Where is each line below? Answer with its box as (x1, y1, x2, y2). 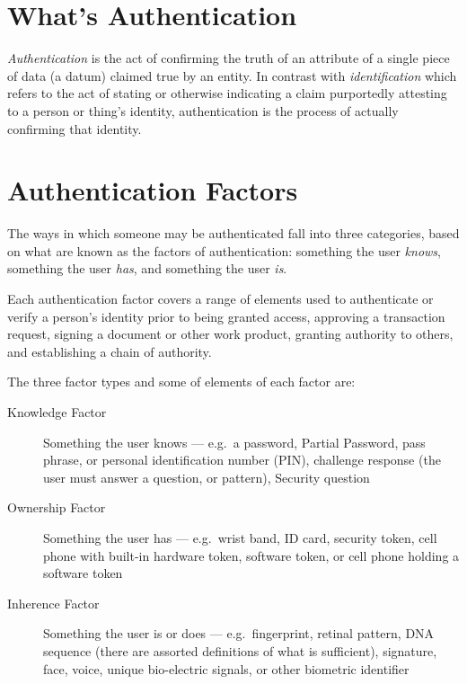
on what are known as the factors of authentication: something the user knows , (7, 241, 441, 260)
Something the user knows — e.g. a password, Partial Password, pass (43, 432, 426, 451)
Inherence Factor (7, 593, 100, 612)
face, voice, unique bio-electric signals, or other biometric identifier (43, 659, 410, 678)
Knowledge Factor (7, 402, 107, 421)
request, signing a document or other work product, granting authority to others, (7, 324, 454, 343)
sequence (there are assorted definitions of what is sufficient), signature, (43, 641, 437, 660)
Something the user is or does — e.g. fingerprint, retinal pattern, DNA (43, 624, 435, 643)
